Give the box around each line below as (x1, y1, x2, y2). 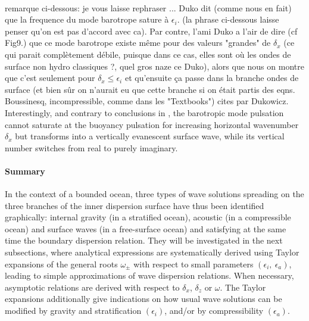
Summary (5, 164, 45, 177)
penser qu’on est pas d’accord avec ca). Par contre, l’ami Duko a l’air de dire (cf (5, 24, 298, 37)
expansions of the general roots (5, 257, 118, 270)
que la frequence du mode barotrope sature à (5, 13, 169, 26)
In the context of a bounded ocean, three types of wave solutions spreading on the (5, 188, 304, 200)
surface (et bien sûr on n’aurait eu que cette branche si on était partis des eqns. (5, 83, 295, 95)
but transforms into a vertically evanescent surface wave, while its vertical (15, 130, 285, 142)
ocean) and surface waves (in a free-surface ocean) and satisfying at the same (5, 222, 286, 235)
